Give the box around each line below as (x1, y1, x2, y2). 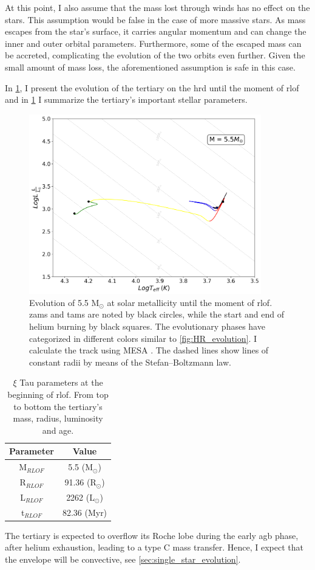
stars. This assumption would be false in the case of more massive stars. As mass (5, 13, 306, 26)
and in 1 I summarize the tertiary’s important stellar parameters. (5, 93, 248, 106)
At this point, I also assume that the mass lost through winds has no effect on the (5, 1, 310, 13)
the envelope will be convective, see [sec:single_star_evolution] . (5, 553, 241, 566)
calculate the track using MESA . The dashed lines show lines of (29, 344, 269, 356)
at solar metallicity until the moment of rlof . (107, 296, 273, 308)
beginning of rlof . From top (7, 388, 109, 400)
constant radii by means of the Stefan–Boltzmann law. (29, 355, 231, 368)
